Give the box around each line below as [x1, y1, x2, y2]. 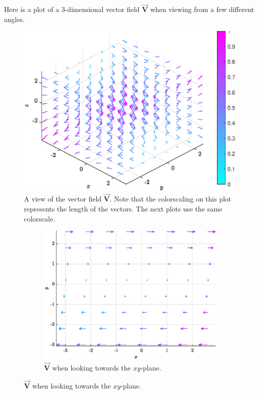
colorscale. [24, 213, 55, 223]
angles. [4, 13, 25, 24]
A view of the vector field [24, 193, 102, 204]
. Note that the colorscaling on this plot [110, 193, 232, 204]
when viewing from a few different [150, 4, 255, 14]
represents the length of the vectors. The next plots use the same [24, 203, 223, 214]
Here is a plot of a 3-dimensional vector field [4, 4, 140, 14]
